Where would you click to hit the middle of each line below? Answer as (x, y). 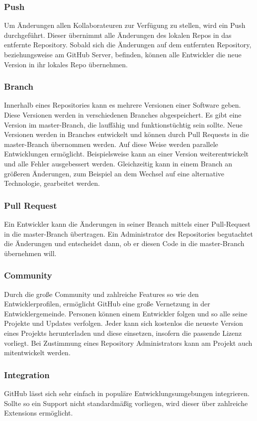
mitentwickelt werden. (37, 352)
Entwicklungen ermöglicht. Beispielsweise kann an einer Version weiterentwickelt (126, 154)
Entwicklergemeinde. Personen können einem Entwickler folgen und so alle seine (126, 313)
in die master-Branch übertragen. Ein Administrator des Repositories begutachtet (128, 233)
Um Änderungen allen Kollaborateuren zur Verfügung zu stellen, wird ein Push (125, 25)
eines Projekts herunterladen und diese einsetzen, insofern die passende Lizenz (123, 333)
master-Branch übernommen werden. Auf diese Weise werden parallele (111, 144)
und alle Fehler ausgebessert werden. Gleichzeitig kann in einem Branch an (118, 163)
